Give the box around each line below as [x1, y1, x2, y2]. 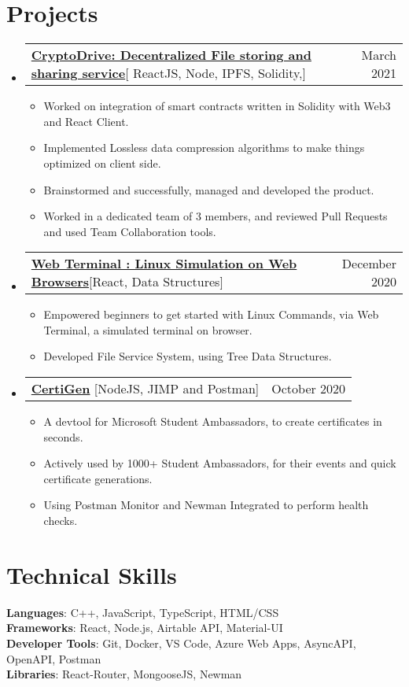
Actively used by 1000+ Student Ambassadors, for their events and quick [43, 455, 396, 471]
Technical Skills [6, 558, 177, 590]
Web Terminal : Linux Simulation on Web [31, 254, 297, 273]
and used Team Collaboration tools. [43, 223, 216, 239]
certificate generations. [43, 470, 153, 486]
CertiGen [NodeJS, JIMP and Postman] [31, 379, 260, 398]
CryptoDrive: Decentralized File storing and [31, 46, 311, 65]
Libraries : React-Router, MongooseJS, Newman [6, 666, 242, 682]
